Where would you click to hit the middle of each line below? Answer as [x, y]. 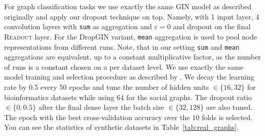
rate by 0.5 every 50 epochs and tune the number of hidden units [107, 86]
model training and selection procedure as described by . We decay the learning [129, 77]
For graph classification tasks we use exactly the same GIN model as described [128, 6]
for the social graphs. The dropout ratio [189, 97]
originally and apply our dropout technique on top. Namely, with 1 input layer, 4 [132, 16]
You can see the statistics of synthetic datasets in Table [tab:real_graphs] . [121, 127]
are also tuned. [229, 107]
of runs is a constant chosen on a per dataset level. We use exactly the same [124, 66]
